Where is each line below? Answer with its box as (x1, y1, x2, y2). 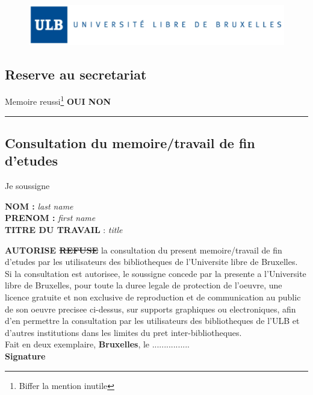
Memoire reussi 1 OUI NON (5, 93, 111, 108)
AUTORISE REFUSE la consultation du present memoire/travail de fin (5, 243, 282, 256)
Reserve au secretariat (5, 64, 147, 83)
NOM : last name (5, 199, 73, 212)
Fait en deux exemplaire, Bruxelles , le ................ (5, 338, 190, 350)
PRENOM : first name (5, 211, 96, 224)
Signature (5, 350, 46, 362)
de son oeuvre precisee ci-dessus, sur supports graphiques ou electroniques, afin (5, 302, 296, 315)
